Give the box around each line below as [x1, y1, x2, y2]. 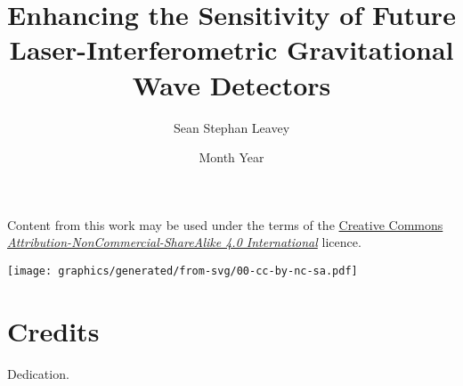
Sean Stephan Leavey [173, 118, 290, 136]
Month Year [199, 148, 264, 167]
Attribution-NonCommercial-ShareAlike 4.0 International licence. [7, 233, 361, 251]
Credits [7, 312, 100, 349]
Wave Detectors [132, 66, 331, 103]
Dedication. [7, 364, 69, 382]
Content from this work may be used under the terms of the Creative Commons [7, 215, 443, 234]
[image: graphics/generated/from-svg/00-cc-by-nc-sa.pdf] [7, 264, 358, 277]
